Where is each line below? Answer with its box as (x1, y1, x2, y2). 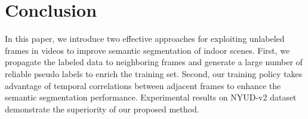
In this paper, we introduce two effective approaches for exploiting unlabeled (5, 32, 285, 45)
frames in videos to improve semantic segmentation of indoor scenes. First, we (5, 44, 290, 56)
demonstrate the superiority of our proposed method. (5, 102, 199, 115)
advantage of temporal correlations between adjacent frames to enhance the (5, 79, 281, 91)
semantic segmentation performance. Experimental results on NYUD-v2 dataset (5, 91, 297, 103)
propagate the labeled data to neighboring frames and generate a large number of (5, 56, 303, 68)
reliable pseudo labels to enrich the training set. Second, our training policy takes (5, 67, 303, 80)
